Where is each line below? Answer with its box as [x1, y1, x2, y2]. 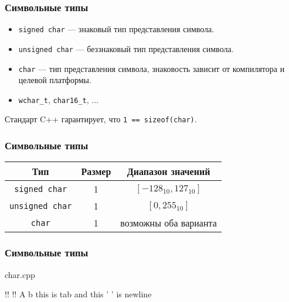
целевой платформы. [18, 74, 91, 86]
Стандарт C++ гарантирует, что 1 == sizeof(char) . [5, 113, 197, 125]
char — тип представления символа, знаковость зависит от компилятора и [18, 62, 285, 74]
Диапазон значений [127, 164, 210, 179]
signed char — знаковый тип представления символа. [18, 23, 215, 35]
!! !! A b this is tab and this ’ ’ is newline [5, 288, 152, 300]
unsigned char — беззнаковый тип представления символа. [18, 42, 234, 54]
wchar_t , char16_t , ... [18, 93, 98, 105]
